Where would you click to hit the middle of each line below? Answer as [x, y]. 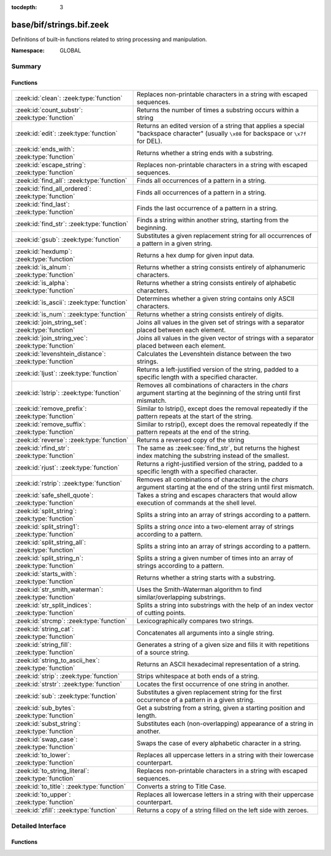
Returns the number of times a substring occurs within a [218, 110]
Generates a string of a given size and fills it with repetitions [223, 645]
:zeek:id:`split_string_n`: [49, 558]
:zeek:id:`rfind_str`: [42, 448]
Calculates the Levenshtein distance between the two [214, 354]
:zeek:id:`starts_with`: [46, 574]
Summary [26, 66]
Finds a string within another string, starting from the [213, 220]
